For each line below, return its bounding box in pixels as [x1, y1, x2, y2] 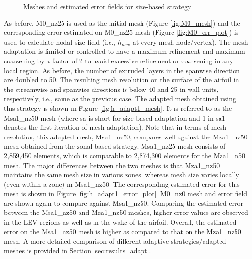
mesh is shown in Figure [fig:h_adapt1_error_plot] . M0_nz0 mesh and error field [4, 188, 248, 198]
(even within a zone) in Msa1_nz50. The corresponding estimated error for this [4, 179, 240, 189]
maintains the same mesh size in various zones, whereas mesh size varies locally [4, 169, 239, 180]
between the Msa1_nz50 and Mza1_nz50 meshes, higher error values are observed [4, 207, 248, 217]
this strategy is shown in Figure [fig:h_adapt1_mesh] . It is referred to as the [4, 103, 232, 113]
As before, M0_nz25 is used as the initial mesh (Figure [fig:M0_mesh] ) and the [4, 17, 240, 28]
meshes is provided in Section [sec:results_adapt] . [4, 245, 151, 255]
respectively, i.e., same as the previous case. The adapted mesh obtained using [4, 93, 236, 104]
